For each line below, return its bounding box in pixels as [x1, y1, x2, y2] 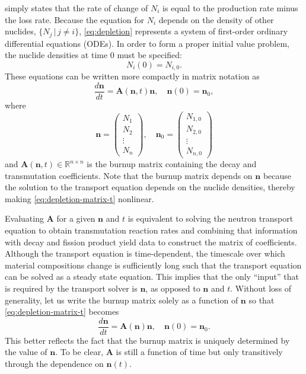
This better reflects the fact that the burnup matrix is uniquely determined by [5, 334, 290, 346]
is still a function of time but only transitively [116, 346, 283, 358]
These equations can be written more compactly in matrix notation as [5, 70, 260, 82]
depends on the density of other [158, 13, 274, 25]
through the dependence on [5, 357, 104, 370]
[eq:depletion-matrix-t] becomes [5, 305, 119, 318]
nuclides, [5, 25, 36, 37]
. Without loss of [230, 282, 292, 295]
